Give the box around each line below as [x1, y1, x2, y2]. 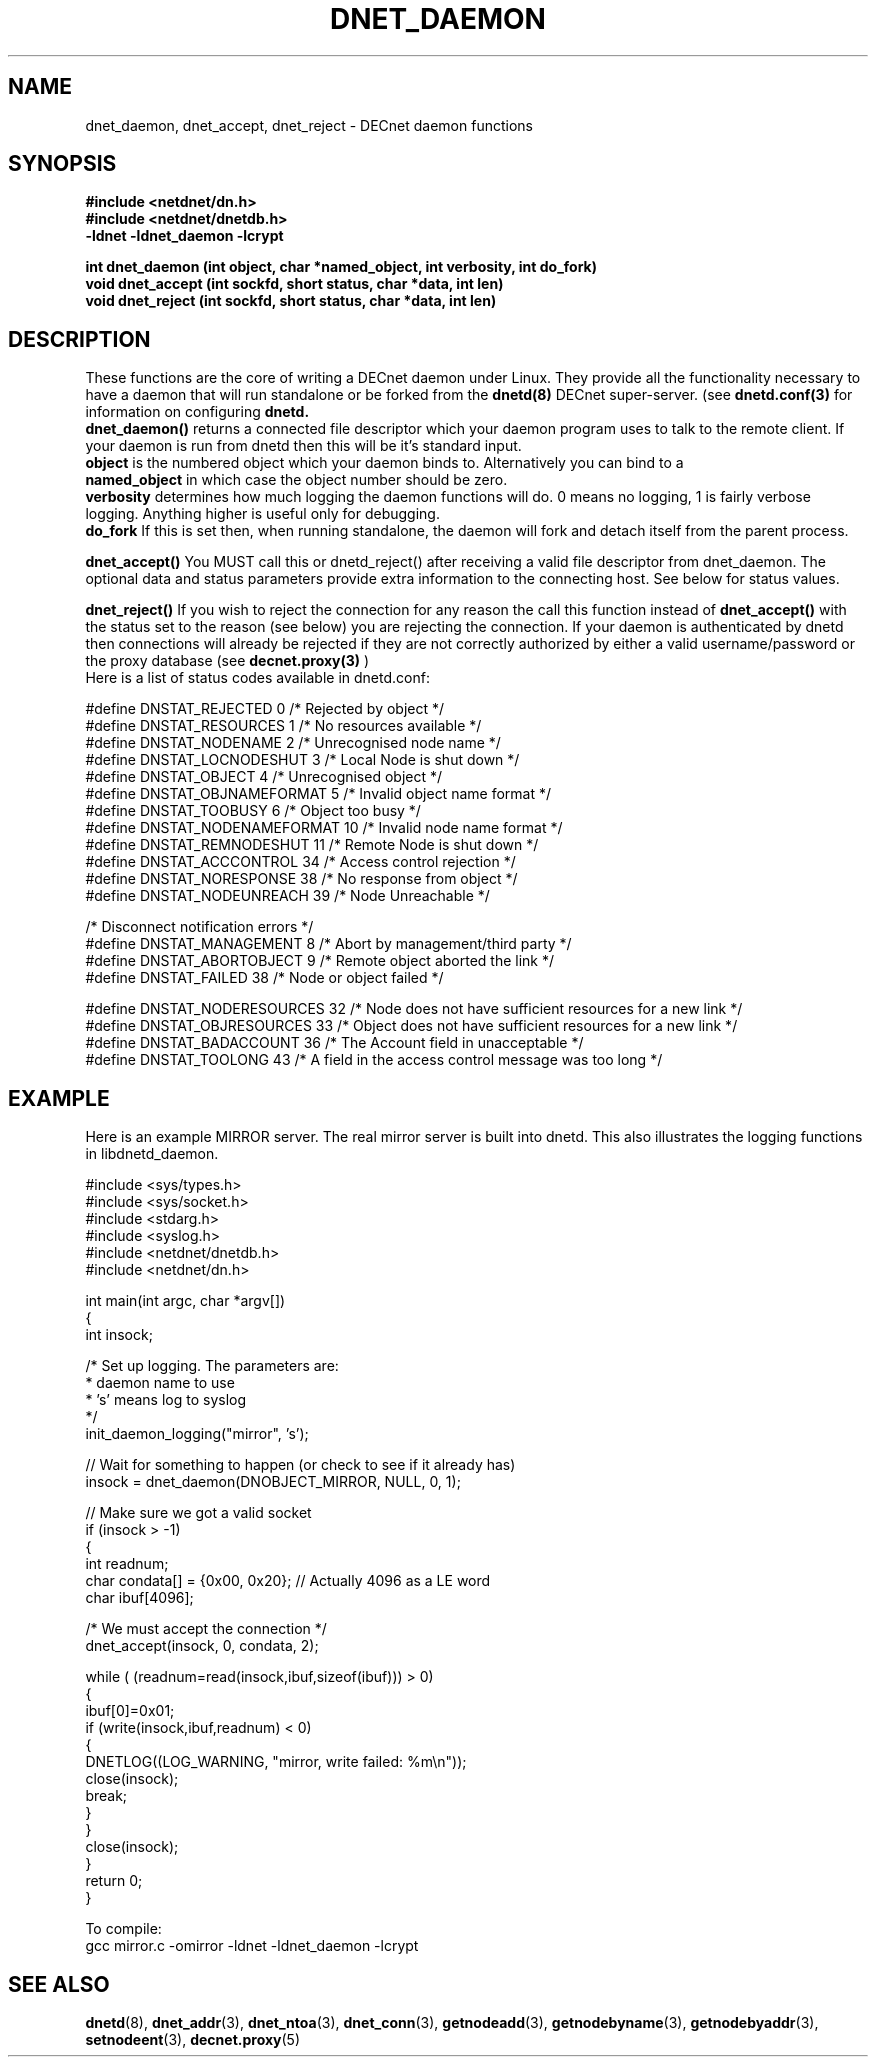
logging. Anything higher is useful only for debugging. [85, 505, 440, 523]
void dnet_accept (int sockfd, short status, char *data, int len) [85, 275, 504, 293]
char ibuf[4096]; [85, 1589, 194, 1607]
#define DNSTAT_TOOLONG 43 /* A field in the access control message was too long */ [85, 1051, 663, 1069]
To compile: [85, 1920, 162, 1938]
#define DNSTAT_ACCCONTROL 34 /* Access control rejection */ [85, 853, 516, 871]
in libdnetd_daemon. [85, 1145, 219, 1163]
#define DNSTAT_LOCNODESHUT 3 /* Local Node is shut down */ [85, 751, 520, 769]
